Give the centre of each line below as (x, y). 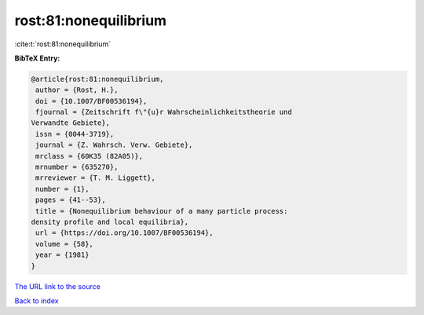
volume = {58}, (65, 244)
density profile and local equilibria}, (110, 222)
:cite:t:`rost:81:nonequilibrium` (63, 44)
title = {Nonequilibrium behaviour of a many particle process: (162, 211)
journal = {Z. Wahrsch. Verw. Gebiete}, (114, 145)
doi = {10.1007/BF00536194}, (91, 101)
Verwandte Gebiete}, (70, 123)
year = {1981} (62, 255)
